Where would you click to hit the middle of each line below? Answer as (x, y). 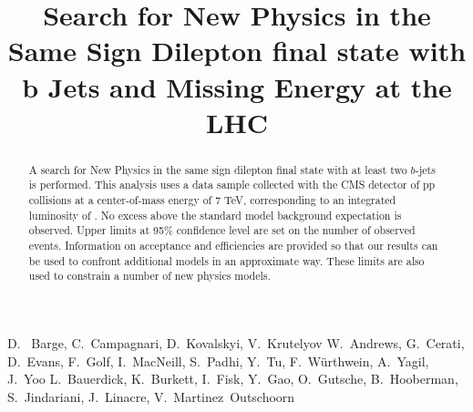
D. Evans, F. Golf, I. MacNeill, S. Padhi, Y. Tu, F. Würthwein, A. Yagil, (218, 360)
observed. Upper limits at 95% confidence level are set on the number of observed (222, 230)
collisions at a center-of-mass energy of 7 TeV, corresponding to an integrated (212, 200)
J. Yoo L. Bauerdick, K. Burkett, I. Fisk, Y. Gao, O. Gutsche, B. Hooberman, (233, 379)
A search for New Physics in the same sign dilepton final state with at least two (218, 169)
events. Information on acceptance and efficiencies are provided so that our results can (233, 246)
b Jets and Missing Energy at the (237, 86)
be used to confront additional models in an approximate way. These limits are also (226, 260)
